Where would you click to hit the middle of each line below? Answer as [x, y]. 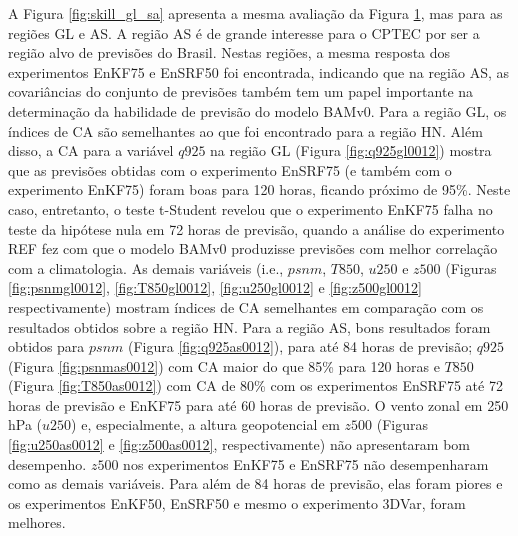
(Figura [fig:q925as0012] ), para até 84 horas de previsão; [300, 346]
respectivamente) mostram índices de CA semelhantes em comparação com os [246, 306]
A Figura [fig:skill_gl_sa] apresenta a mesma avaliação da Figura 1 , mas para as [255, 13]
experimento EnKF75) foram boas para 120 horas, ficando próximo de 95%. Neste [259, 189]
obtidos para [46, 346]
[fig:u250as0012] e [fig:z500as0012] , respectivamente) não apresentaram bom [239, 444]
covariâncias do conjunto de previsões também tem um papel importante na [241, 91]
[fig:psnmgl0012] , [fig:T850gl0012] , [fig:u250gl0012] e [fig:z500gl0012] [215, 287]
